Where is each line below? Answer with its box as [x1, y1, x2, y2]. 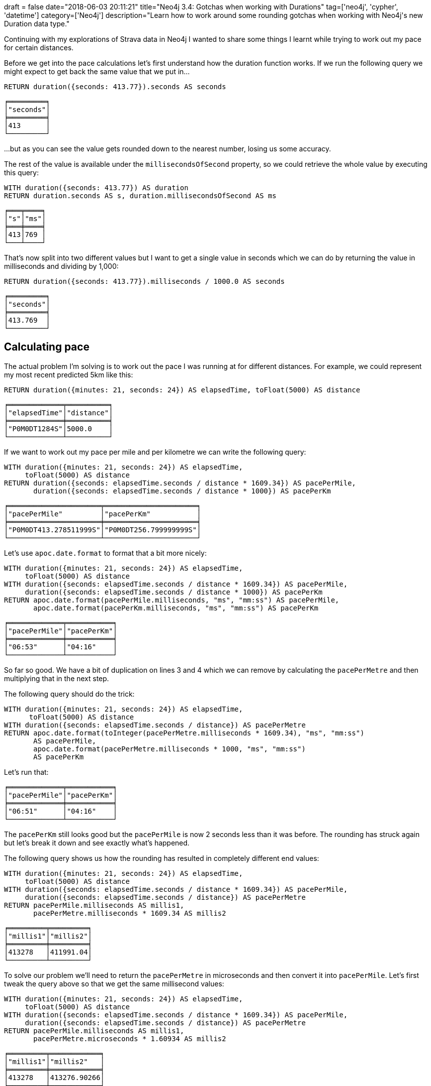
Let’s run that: [4, 767, 49, 776]
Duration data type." [4, 19, 70, 28]
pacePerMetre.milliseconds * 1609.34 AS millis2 [33, 909, 226, 917]
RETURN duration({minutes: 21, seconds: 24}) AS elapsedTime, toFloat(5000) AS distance [4, 385, 360, 394]
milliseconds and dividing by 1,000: [4, 262, 119, 270]
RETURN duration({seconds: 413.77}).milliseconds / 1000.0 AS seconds [4, 277, 285, 285]
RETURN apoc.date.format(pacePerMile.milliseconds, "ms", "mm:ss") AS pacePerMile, [4, 596, 340, 604]
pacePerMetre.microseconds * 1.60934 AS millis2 [33, 1034, 226, 1043]
